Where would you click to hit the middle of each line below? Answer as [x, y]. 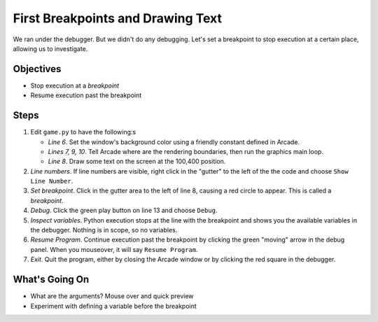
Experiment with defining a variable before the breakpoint [114, 306]
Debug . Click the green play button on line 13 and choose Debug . [124, 211]
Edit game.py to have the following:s [83, 132]
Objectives [37, 69]
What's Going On [51, 280]
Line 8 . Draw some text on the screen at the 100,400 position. [137, 162]
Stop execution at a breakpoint [75, 85]
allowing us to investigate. [50, 48]
